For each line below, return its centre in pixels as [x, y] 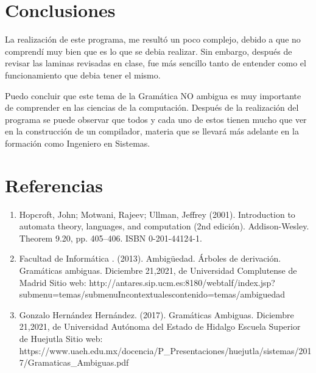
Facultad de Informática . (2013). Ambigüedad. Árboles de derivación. [150, 258]
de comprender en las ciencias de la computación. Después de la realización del [152, 107]
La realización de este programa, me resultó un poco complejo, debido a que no [153, 39]
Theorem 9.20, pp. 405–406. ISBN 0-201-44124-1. [111, 238]
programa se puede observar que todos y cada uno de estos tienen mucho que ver [156, 119]
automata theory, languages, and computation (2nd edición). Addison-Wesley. [164, 226]
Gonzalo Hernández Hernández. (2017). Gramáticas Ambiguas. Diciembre [156, 314]
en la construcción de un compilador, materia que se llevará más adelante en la [152, 131]
